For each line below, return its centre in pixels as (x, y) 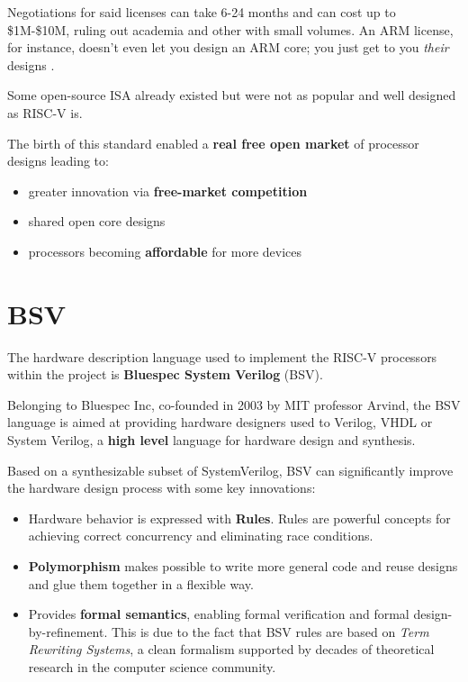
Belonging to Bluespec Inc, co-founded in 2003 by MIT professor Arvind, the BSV (234, 404)
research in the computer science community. (152, 666)
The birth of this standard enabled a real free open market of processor (213, 143)
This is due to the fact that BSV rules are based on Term (270, 631)
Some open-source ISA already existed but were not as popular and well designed (232, 95)
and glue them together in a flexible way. (141, 583)
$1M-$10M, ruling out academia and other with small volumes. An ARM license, (230, 29)
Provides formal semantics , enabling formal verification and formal (219, 614)
